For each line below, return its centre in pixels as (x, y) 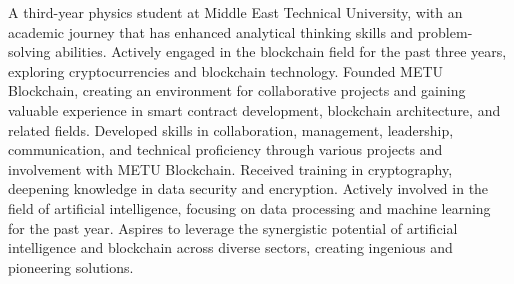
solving (29, 51)
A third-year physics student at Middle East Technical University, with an (235, 12)
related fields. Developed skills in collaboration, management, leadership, (231, 129)
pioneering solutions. (71, 266)
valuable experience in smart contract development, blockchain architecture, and (254, 109)
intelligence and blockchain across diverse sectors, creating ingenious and (230, 247)
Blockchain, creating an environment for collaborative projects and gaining (237, 90)
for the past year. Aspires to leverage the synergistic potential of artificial (233, 227)
